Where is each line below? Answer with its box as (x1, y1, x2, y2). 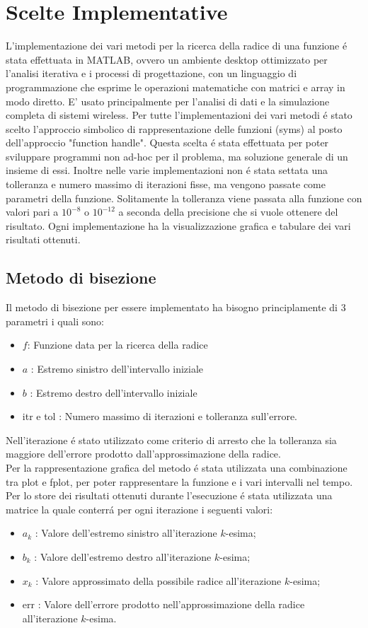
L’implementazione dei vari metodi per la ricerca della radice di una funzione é (6, 38, 347, 53)
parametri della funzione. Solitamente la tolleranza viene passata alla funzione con (6, 190, 362, 205)
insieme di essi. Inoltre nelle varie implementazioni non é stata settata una (6, 163, 328, 178)
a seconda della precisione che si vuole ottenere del (118, 204, 338, 219)
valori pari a (6, 204, 59, 219)
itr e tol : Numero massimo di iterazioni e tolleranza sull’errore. (22, 409, 298, 424)
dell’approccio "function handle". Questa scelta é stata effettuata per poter (6, 135, 329, 150)
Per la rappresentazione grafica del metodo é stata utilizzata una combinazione (6, 460, 347, 475)
